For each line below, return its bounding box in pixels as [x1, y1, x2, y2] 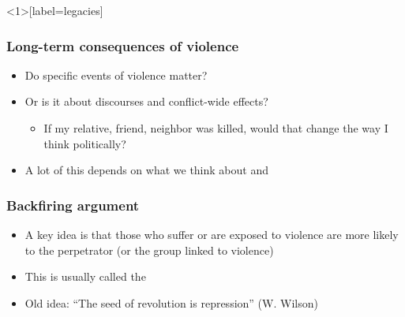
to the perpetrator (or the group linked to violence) [24, 241, 274, 258]
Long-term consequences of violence [6, 35, 239, 55]
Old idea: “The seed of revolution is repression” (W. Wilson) [24, 294, 318, 311]
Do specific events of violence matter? [24, 66, 208, 83]
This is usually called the [24, 268, 146, 285]
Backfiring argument [6, 195, 140, 214]
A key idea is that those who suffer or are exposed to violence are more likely [24, 226, 399, 242]
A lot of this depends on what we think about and [24, 162, 268, 178]
